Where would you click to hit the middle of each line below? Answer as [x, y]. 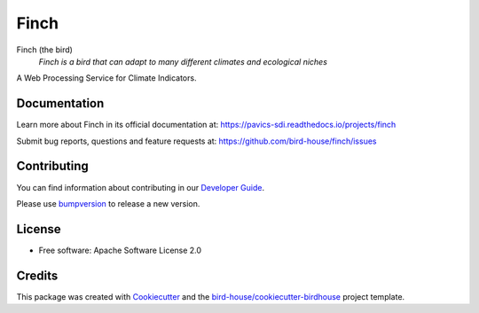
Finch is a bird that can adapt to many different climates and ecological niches [183, 61]
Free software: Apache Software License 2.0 [120, 250]
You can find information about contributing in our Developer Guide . [141, 187]
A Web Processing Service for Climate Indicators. [106, 78]
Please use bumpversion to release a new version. [108, 203]
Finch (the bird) [44, 50]
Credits [37, 275]
